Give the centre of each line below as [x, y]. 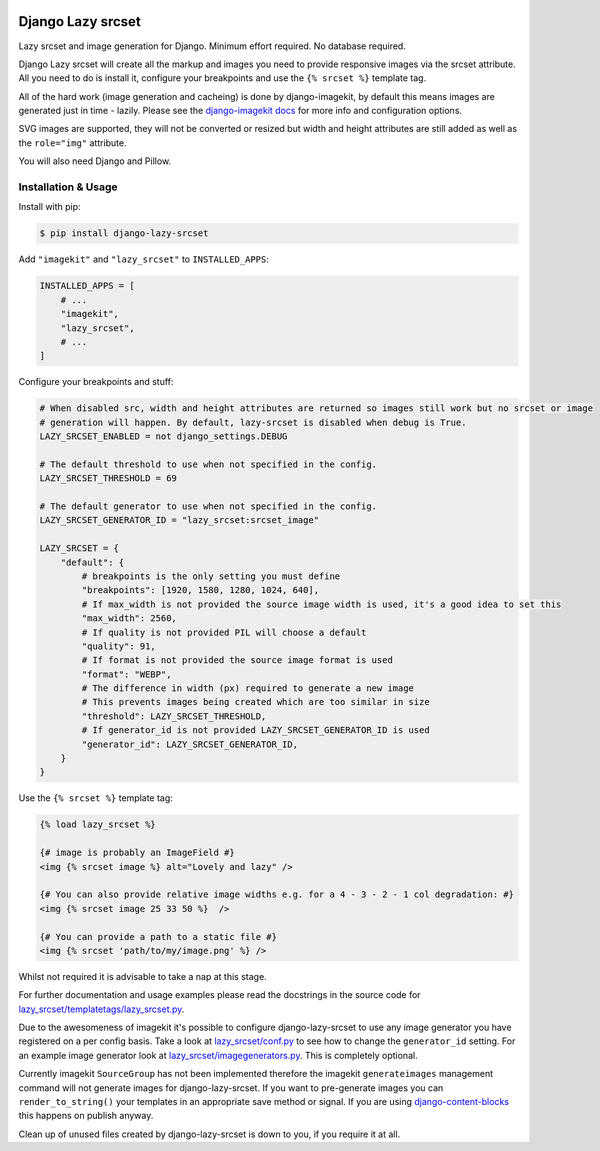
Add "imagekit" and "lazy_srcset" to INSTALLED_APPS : [143, 259]
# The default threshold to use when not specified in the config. [208, 464]
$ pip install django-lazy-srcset [124, 233]
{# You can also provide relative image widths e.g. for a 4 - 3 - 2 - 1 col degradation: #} [277, 894]
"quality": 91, [119, 646]
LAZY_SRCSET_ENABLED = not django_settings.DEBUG [163, 436]
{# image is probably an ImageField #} [137, 853]
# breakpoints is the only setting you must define [211, 576]
